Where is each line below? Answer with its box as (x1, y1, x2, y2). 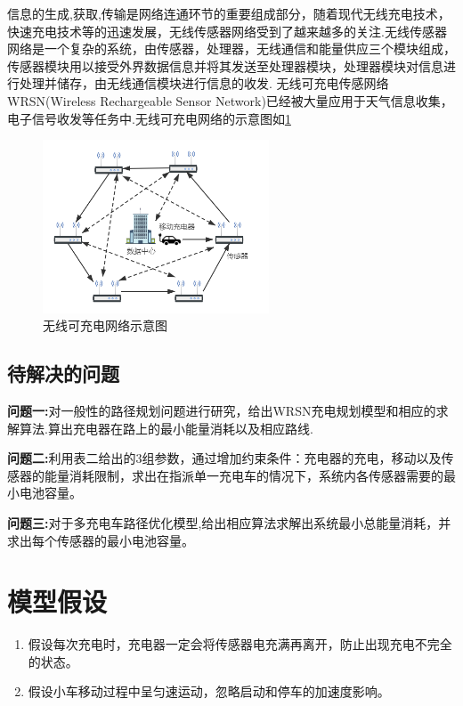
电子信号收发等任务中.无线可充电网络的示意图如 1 (7, 109, 291, 127)
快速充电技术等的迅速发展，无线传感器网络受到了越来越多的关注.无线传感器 (7, 21, 447, 40)
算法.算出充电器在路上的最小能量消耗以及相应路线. (19, 418, 313, 437)
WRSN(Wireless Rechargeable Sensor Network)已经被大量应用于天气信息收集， (7, 91, 453, 110)
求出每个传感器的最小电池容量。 (7, 531, 194, 549)
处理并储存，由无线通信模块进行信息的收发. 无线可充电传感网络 (19, 74, 389, 93)
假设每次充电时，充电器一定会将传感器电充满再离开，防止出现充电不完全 (28, 635, 452, 653)
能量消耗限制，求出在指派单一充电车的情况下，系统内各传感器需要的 (44, 466, 443, 484)
